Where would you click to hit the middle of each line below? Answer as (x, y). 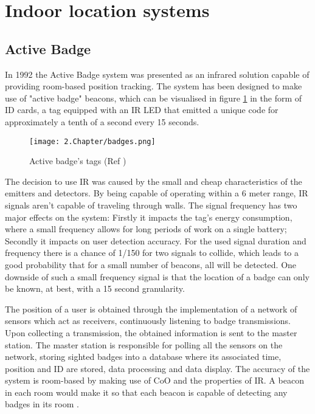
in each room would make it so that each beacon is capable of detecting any (146, 392)
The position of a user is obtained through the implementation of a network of (151, 309)
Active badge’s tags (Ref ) (78, 161)
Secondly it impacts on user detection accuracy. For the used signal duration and (156, 240)
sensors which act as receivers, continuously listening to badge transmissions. (148, 321)
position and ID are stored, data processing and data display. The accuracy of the (157, 368)
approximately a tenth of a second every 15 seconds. (102, 121)
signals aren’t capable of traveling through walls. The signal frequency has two (151, 205)
